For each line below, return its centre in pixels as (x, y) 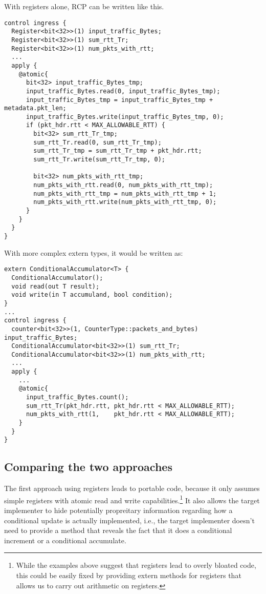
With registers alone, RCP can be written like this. (84, 6)
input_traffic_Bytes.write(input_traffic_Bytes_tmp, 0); (125, 117)
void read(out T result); (56, 286)
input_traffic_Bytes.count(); (77, 397)
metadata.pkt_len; (35, 108)
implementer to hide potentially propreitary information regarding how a (118, 510)
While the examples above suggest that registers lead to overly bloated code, (136, 565)
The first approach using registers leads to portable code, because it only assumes (132, 488)
